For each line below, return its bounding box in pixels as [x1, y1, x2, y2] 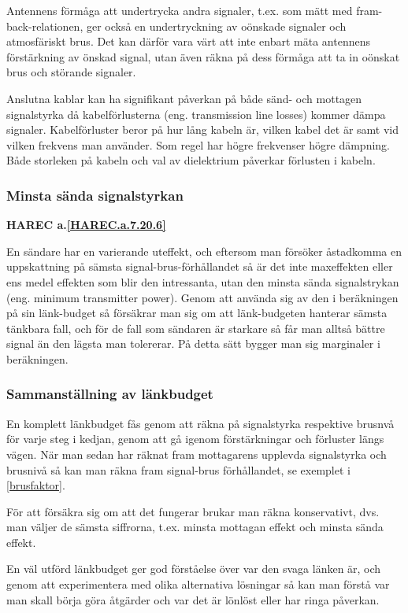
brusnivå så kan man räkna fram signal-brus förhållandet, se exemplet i [6, 461, 351, 478]
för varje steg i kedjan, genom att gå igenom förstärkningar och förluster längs [6, 430, 384, 447]
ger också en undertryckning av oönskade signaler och [86, 17, 347, 34]
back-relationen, [6, 17, 83, 34]
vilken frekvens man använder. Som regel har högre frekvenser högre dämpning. [6, 136, 390, 153]
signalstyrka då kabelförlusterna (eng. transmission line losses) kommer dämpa [6, 105, 386, 122]
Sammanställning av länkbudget [6, 384, 213, 404]
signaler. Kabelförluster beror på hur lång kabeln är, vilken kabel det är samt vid [6, 121, 399, 138]
